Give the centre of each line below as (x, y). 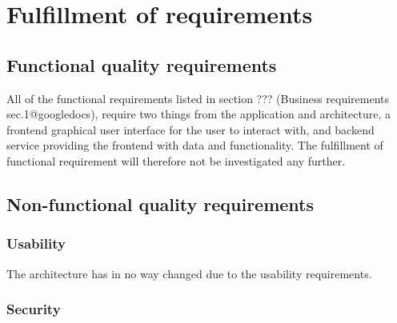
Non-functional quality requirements (160, 203)
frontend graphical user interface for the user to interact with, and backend (190, 129)
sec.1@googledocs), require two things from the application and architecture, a (198, 114)
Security (34, 309)
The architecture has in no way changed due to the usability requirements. (189, 273)
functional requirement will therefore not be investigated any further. (176, 160)
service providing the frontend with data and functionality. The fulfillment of (195, 145)
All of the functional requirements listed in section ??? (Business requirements (198, 98)
